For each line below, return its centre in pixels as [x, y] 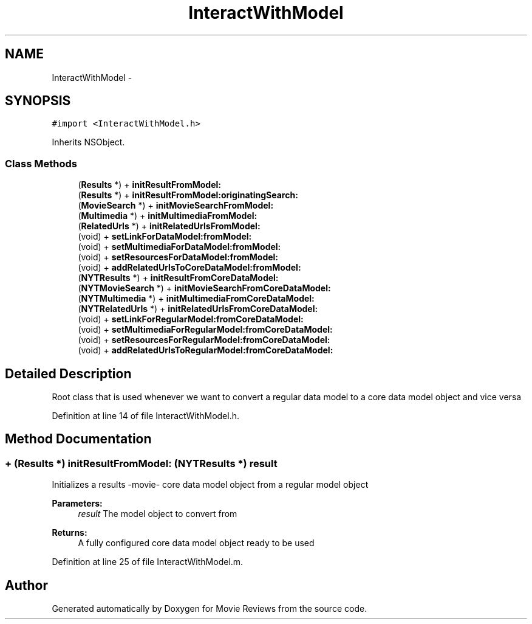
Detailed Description [68, 373]
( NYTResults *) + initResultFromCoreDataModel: [178, 278]
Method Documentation [78, 439]
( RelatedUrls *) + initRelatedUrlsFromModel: [169, 226]
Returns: [70, 533]
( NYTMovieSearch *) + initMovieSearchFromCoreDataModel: [204, 288]
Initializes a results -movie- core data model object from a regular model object [210, 485]
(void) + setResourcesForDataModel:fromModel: [178, 257]
